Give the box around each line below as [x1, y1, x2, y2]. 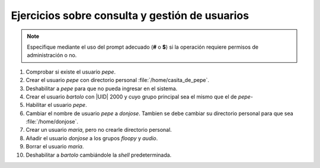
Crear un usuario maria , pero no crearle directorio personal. [25, 126, 172, 134]
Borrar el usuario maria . [25, 143, 84, 150]
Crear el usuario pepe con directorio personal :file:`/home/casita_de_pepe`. [25, 77, 210, 84]
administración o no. [27, 52, 77, 59]
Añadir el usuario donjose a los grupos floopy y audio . [25, 134, 158, 142]
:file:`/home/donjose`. [25, 118, 79, 125]
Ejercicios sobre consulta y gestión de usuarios [11, 9, 249, 22]
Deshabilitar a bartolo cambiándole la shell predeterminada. [25, 151, 172, 159]
